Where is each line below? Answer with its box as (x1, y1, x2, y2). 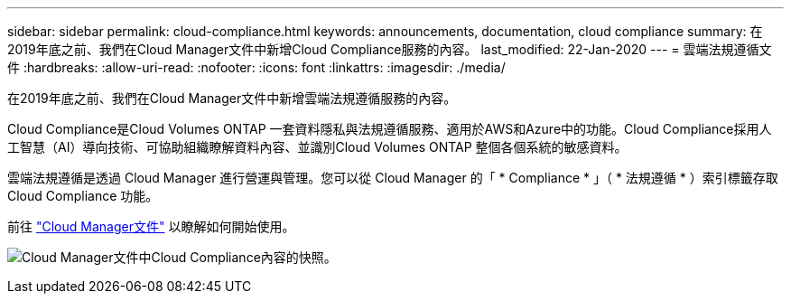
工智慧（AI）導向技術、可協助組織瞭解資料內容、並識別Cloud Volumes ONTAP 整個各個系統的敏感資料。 (7, 139, 628, 155)
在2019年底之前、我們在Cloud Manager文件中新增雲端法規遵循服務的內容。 (7, 90, 457, 106)
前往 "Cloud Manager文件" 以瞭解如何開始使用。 (7, 219, 295, 234)
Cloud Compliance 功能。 (7, 188, 159, 203)
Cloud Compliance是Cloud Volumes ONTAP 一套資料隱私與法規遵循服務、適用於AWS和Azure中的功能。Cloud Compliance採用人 (7, 121, 772, 136)
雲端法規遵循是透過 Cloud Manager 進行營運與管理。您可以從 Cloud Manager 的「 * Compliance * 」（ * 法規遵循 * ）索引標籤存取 (7, 170, 778, 185)
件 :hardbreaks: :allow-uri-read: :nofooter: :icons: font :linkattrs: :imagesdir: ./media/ (7, 60, 506, 75)
